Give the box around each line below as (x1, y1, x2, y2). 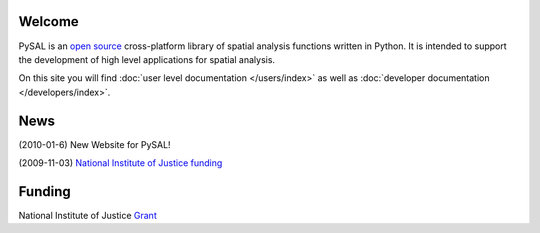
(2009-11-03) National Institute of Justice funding (18, 156, 223, 169)
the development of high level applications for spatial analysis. (18, 53, 275, 65)
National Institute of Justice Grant (18, 209, 157, 221)
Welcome (18, 13, 79, 30)
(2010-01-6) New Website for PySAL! (18, 138, 171, 150)
